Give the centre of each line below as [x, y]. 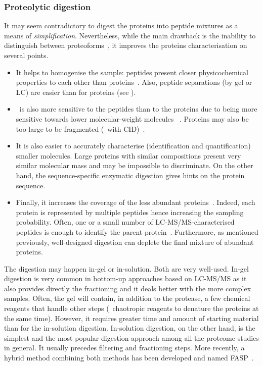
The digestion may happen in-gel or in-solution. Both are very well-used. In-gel [126, 268]
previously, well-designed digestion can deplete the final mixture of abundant [135, 242]
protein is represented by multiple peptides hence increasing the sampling [130, 212]
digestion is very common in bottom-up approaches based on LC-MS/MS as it [125, 278]
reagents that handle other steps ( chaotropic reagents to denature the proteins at [131, 308]
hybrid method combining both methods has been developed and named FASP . [129, 358]
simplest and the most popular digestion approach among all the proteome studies [131, 337]
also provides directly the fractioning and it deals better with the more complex [128, 288]
